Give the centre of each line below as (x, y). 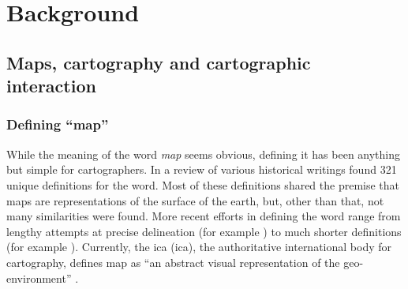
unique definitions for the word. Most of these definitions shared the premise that (203, 184)
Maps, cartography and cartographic (159, 62)
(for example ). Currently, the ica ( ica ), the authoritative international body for (199, 247)
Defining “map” (58, 124)
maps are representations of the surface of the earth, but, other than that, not (195, 200)
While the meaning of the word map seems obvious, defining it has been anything (204, 154)
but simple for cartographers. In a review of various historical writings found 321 (202, 169)
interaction (51, 86)
